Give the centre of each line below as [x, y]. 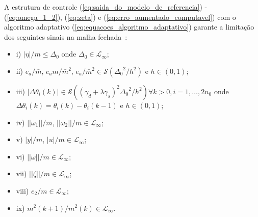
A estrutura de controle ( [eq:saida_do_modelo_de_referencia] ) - [106, 7]
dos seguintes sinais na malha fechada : [66, 36]
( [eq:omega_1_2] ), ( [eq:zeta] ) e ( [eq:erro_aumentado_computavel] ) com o [120, 17]
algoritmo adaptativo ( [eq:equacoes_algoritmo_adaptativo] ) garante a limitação [129, 27]
